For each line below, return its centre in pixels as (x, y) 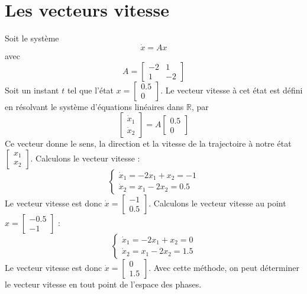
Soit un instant (32, 90)
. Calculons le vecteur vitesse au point (217, 203)
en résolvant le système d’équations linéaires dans (94, 106)
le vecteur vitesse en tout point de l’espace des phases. (103, 284)
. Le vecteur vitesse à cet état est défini (232, 90)
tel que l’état (91, 90)
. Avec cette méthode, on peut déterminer (224, 267)
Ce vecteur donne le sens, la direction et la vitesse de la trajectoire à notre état (148, 143)
